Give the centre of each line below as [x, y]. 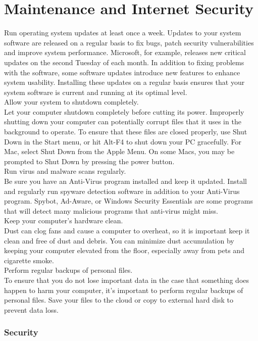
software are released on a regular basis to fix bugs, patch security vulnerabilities [129, 42]
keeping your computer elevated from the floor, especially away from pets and [124, 250]
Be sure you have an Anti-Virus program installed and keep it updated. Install [125, 181]
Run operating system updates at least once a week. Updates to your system [123, 33]
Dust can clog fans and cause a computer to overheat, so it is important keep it [127, 230]
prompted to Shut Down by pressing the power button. [89, 161]
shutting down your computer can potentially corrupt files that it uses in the [123, 121]
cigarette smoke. [29, 260]
